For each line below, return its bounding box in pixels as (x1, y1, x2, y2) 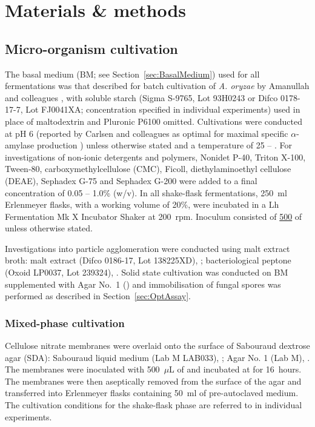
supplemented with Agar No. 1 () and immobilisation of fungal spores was (5, 277, 281, 290)
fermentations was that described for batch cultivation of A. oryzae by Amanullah (5, 79, 310, 92)
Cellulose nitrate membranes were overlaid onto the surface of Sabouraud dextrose (5, 339, 310, 352)
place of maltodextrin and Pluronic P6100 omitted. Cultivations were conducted (5, 114, 303, 127)
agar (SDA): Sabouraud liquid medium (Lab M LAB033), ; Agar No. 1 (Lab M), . (5, 351, 310, 363)
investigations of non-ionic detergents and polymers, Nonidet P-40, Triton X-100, (5, 150, 306, 163)
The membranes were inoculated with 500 (5, 363, 160, 376)
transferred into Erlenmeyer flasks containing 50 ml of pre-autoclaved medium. (5, 386, 299, 399)
